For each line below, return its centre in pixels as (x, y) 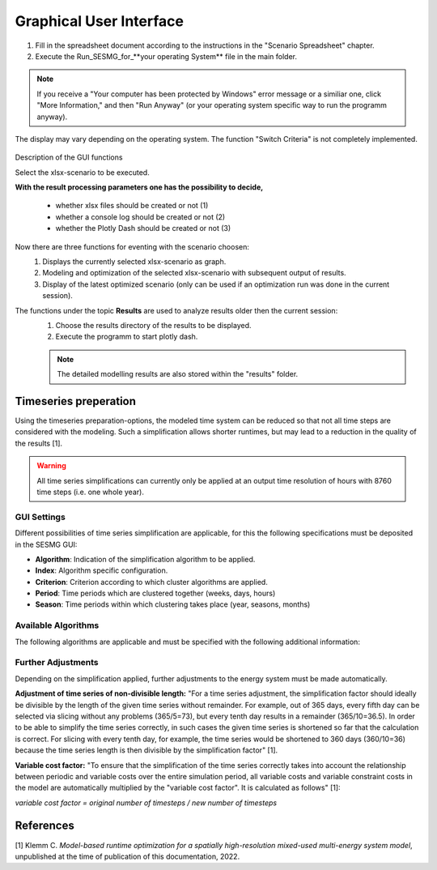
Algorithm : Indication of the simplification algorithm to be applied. (145, 559)
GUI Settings (40, 517)
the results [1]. (39, 443)
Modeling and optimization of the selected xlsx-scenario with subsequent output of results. (195, 273)
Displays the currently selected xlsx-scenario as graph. (134, 262)
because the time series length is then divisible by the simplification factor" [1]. (146, 750)
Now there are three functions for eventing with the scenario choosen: (132, 246)
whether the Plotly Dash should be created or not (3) (143, 228)
